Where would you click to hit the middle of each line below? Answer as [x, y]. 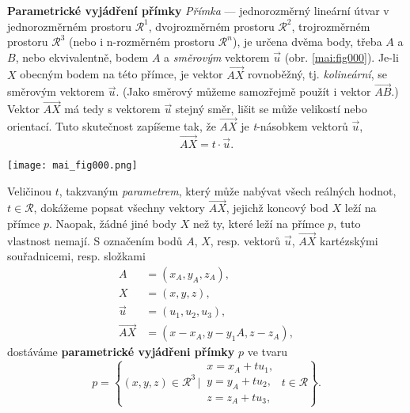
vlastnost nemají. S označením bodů [95, 240]
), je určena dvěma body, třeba [307, 42]
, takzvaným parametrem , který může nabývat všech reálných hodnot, [228, 190]
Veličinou [30, 190]
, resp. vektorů [245, 240]
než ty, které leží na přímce [258, 223]
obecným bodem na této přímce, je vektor [121, 74]
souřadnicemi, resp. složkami [76, 256]
